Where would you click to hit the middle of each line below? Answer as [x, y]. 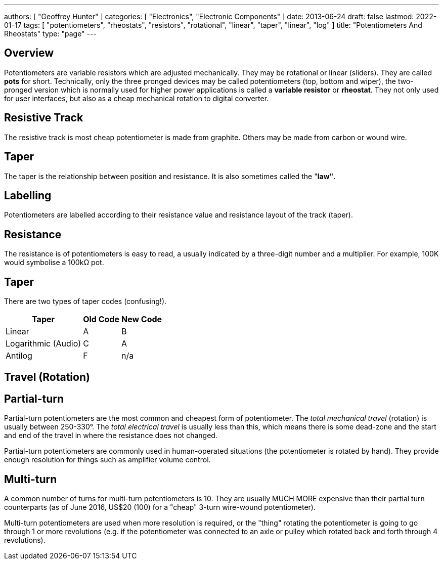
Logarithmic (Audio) [43, 344]
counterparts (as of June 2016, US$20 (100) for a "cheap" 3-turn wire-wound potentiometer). [160, 507]
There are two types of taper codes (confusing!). [85, 301]
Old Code [101, 319]
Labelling [28, 195]
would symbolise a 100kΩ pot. [54, 263]
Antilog [19, 356]
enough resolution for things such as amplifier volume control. [107, 460]
